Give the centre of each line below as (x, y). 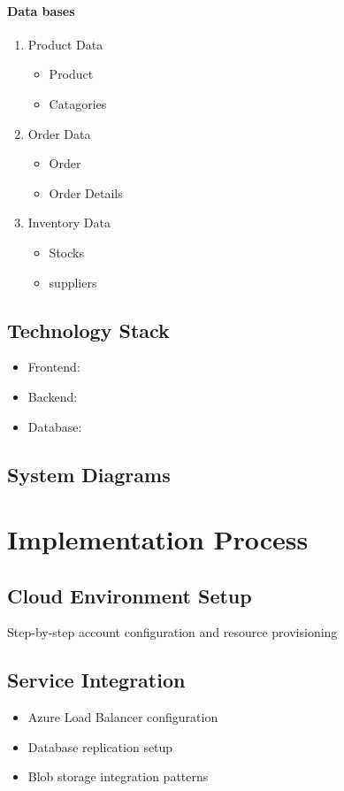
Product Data (65, 44)
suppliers (73, 282)
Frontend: (54, 367)
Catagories (78, 103)
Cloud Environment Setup (130, 595)
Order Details (86, 192)
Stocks (66, 252)
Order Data (59, 133)
